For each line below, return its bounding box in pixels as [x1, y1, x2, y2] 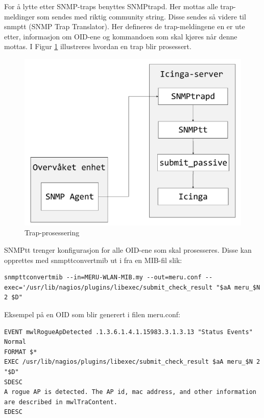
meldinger [4, 11, 35, 21]
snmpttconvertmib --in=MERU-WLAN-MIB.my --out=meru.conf [4, 274, 202, 281]
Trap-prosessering [25, 227, 80, 238]
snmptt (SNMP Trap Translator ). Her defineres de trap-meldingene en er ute [4, 21, 245, 32]
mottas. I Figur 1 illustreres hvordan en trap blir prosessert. [4, 41, 191, 52]
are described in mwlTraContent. [4, 398, 117, 406]
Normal [4, 338, 26, 346]
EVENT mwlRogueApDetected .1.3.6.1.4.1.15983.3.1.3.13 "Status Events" [4, 328, 253, 336]
